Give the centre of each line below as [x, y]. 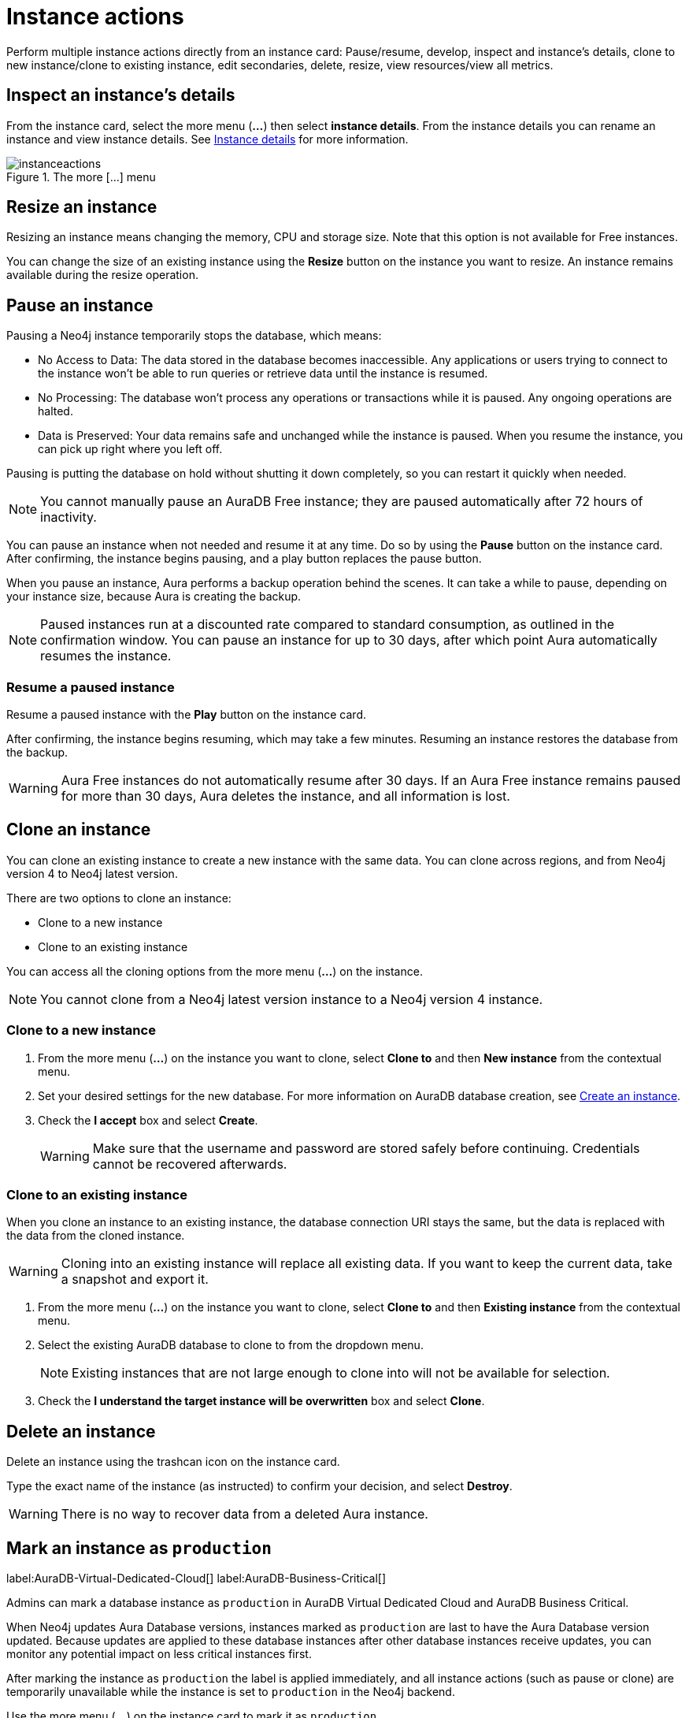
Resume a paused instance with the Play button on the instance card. [186, 715]
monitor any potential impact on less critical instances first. [159, 1654]
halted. [56, 411]
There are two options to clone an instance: [119, 898]
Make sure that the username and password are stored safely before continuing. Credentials [366, 1148]
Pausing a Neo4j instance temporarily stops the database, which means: [194, 336]
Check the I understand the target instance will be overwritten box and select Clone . [261, 1401]
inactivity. [69, 517]
